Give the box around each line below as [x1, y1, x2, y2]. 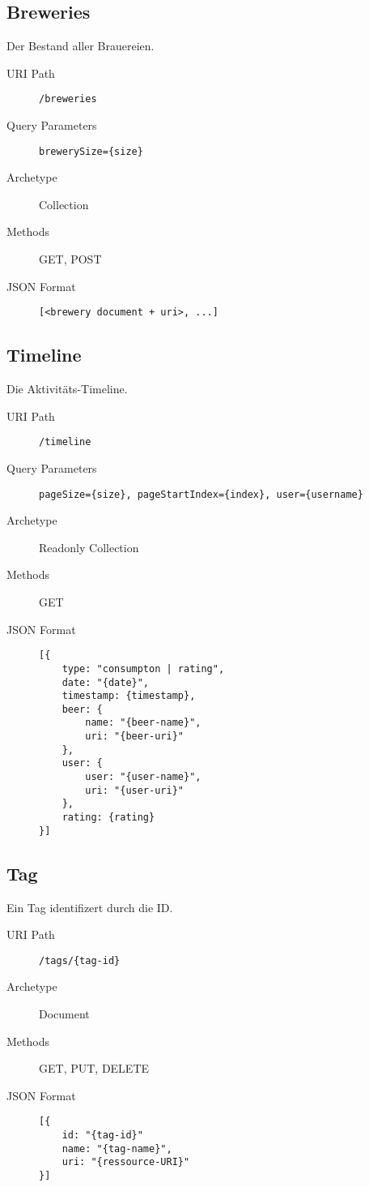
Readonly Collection [39, 538, 139, 555]
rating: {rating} [61, 812, 155, 824]
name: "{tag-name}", [61, 1142, 172, 1155]
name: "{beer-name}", [85, 717, 201, 729]
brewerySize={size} [39, 145, 143, 157]
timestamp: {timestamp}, [61, 690, 196, 702]
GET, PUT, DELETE [39, 1060, 150, 1077]
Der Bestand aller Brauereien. [6, 37, 155, 54]
